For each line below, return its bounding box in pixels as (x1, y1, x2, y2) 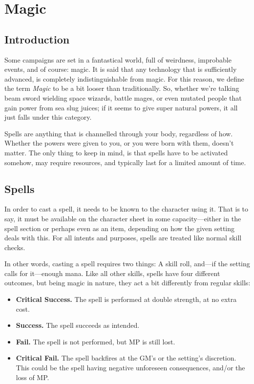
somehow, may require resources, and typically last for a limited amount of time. (4, 157, 246, 167)
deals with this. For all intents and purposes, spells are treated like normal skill (4, 233, 242, 243)
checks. (4, 242, 25, 252)
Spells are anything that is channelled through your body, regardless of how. (4, 128, 233, 138)
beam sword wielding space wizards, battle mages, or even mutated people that (4, 92, 242, 103)
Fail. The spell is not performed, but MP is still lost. (16, 336, 175, 346)
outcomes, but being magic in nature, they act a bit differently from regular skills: (4, 277, 251, 288)
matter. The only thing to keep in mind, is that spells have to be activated (4, 147, 228, 157)
